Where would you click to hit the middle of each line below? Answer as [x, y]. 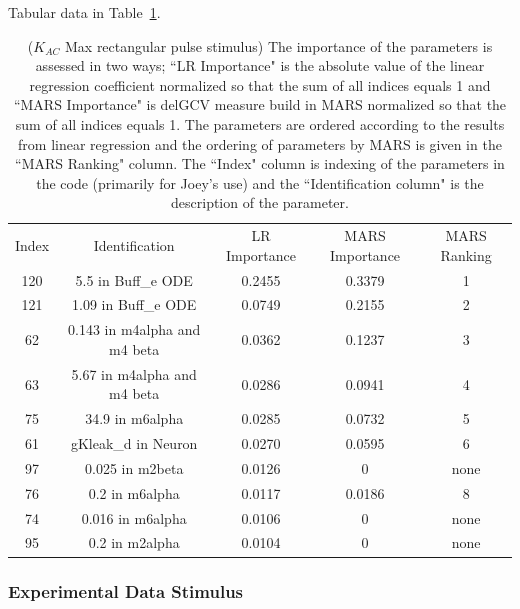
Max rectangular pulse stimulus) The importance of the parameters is [278, 45]
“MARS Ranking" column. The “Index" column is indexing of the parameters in [260, 163]
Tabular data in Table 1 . [84, 12]
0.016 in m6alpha [134, 517]
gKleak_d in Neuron [134, 443]
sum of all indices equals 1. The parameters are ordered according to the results [260, 123]
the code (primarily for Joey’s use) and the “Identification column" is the [260, 182]
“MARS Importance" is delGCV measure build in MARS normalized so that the [260, 104]
